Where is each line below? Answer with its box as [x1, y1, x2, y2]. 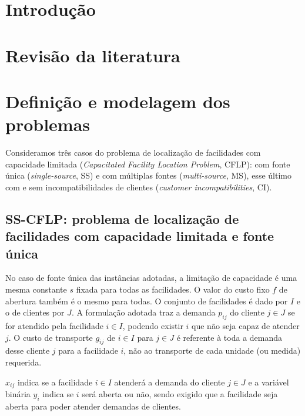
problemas [5, 112, 91, 136]
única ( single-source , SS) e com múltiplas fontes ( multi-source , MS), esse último [5, 169, 291, 182]
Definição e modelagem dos [5, 89, 230, 113]
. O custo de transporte [8, 331, 93, 343]
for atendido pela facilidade [5, 320, 103, 331]
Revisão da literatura [5, 43, 180, 67]
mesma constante [5, 283, 67, 296]
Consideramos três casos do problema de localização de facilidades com [5, 146, 261, 159]
